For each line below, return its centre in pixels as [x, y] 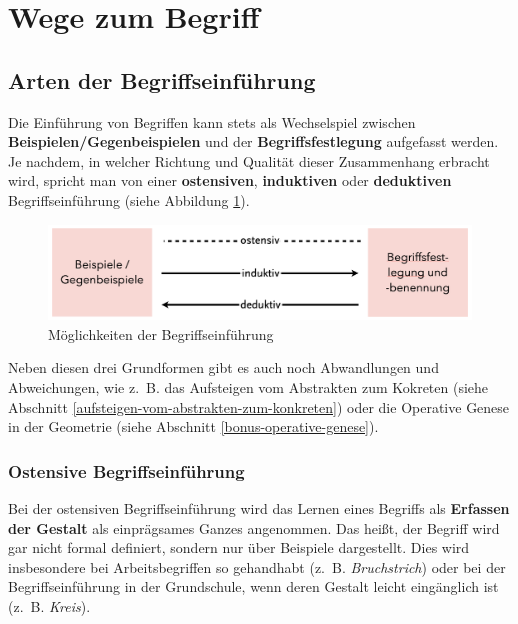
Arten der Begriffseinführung [162, 79]
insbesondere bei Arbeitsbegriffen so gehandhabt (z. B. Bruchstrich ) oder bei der [257, 566]
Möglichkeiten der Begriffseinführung [161, 333]
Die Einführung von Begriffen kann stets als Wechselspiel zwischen [212, 121]
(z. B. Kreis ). [49, 605]
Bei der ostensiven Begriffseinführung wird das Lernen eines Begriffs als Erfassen [259, 507]
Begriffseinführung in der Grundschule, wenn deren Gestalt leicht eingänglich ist [253, 586]
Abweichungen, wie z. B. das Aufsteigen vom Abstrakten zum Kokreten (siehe [248, 386]
